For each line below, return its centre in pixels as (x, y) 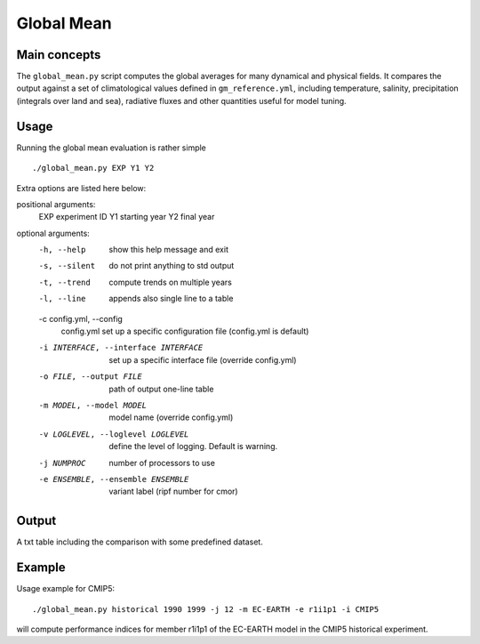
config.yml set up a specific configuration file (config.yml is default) (185, 331)
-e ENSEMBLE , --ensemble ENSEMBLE (114, 479)
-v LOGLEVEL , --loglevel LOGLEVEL (114, 434)
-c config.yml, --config (81, 318)
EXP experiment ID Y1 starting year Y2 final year (127, 217)
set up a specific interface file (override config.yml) (203, 359)
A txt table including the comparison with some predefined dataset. (140, 542)
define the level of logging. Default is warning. (193, 447)
